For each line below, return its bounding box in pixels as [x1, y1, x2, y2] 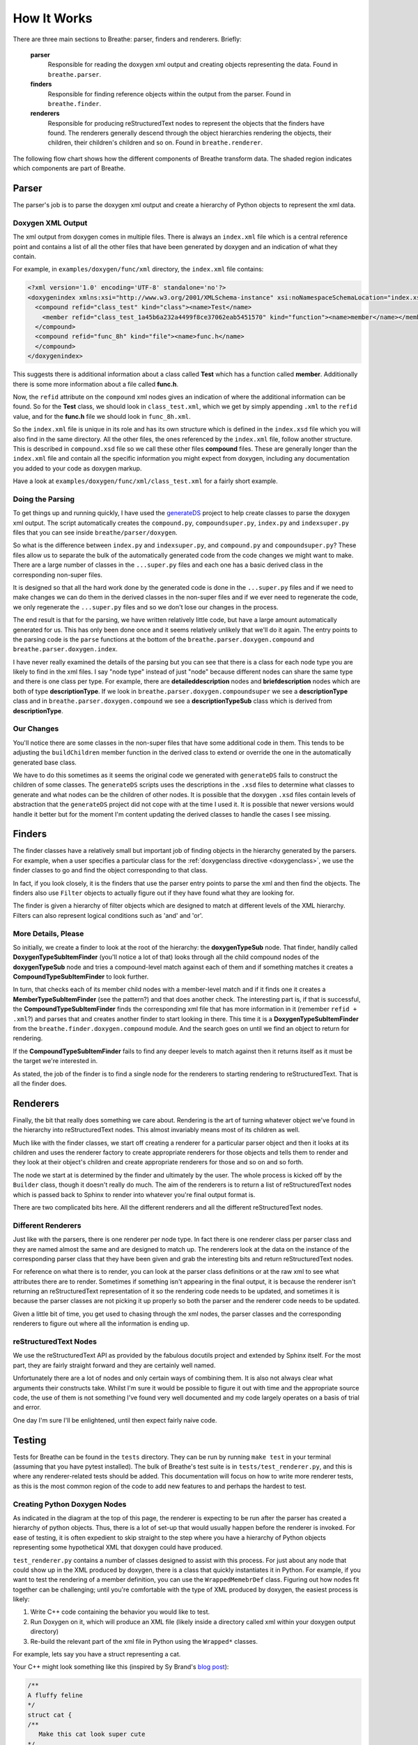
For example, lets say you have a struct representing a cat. [13, 1650, 181, 1658]
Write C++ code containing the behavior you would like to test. [30, 1607, 210, 1616]
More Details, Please [13, 928, 84, 938]
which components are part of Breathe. [13, 164, 125, 172]
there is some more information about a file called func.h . [13, 380, 179, 388]
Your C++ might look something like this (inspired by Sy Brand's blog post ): [13, 1663, 229, 1671]
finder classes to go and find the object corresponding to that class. [13, 866, 208, 875]
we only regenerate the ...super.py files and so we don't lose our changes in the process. [13, 602, 279, 611]
